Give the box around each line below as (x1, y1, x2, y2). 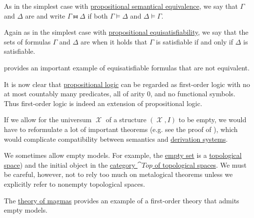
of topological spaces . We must (154, 159, 247, 170)
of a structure (106, 114, 147, 125)
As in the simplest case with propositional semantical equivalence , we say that (4, 1, 238, 11)
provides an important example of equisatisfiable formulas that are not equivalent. (4, 62, 250, 72)
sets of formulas (4, 36, 51, 46)
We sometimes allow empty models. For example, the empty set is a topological (4, 150, 242, 160)
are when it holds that (81, 36, 148, 46)
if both (87, 10, 108, 21)
